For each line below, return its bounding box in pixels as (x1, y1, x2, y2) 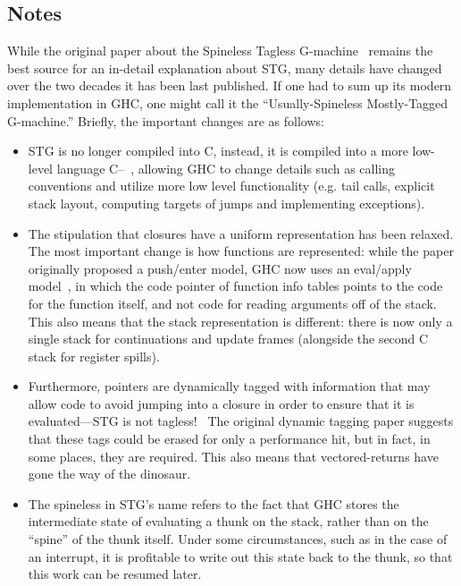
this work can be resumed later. (28, 565, 202, 583)
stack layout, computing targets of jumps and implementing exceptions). (28, 193, 425, 212)
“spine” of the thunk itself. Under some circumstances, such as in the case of (28, 530, 448, 548)
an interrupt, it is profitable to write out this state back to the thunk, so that (28, 547, 453, 565)
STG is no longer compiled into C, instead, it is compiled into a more (28, 141, 408, 160)
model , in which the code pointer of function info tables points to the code (28, 276, 443, 295)
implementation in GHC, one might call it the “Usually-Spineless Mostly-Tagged (7, 93, 448, 112)
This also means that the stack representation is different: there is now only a (28, 311, 453, 330)
